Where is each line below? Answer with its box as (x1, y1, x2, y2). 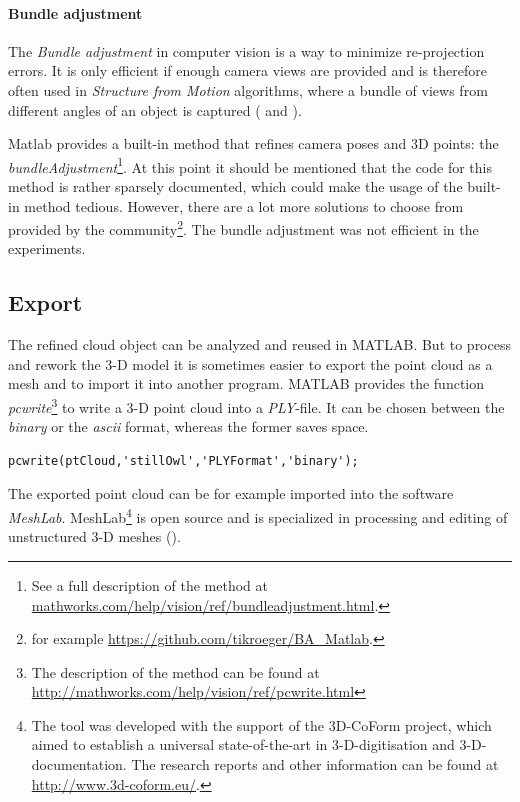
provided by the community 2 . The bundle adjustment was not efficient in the (8, 216, 479, 239)
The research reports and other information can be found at (131, 754, 499, 775)
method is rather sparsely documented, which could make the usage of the (8, 176, 463, 197)
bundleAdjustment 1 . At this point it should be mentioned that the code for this (8, 153, 492, 177)
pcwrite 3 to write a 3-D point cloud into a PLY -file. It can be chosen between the (8, 394, 505, 417)
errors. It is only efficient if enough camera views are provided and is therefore (8, 60, 487, 81)
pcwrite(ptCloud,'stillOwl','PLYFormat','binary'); (8, 453, 359, 468)
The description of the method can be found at (31, 661, 320, 682)
